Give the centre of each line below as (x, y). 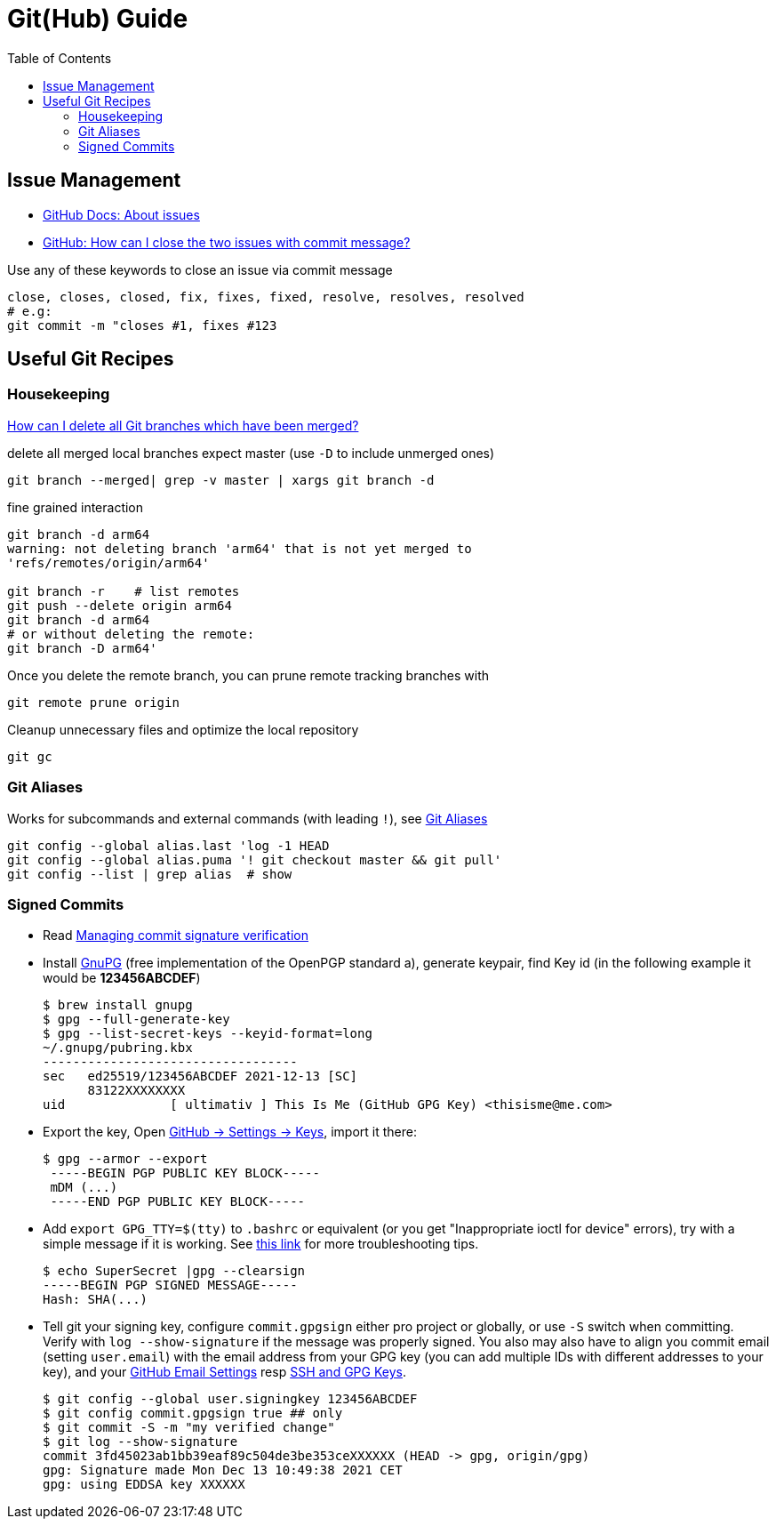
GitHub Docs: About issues (121, 214)
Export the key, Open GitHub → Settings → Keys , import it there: (230, 1132)
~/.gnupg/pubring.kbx (118, 1048)
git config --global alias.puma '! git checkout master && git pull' (255, 859)
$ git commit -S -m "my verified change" (189, 1428)
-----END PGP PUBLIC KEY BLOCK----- (178, 1202)
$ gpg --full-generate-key (136, 1020)
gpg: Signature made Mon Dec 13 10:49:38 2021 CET (223, 1470)
